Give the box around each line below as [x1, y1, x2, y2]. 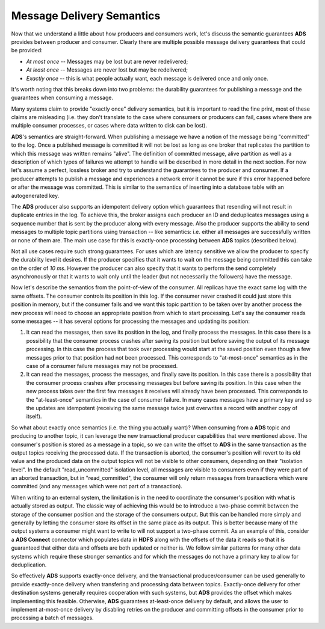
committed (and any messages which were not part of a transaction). [11, 483, 183, 490]
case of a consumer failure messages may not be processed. [26, 363, 178, 369]
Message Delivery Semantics [11, 9, 161, 22]
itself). [26, 413, 42, 420]
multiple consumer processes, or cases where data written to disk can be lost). [11, 122, 208, 129]
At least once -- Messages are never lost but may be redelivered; [26, 66, 188, 73]
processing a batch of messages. [11, 614, 94, 622]
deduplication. [11, 561, 47, 568]
